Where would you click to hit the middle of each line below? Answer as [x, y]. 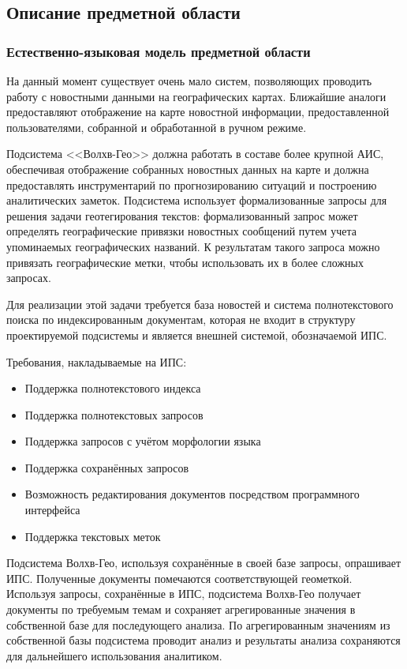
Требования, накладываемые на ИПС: [97, 361]
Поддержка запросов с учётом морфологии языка [143, 441]
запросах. [29, 278]
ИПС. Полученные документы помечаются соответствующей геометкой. [179, 578]
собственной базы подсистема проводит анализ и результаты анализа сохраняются [203, 640]
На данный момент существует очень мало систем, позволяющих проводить [189, 81]
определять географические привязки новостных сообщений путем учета [181, 231]
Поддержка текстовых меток [93, 536]
